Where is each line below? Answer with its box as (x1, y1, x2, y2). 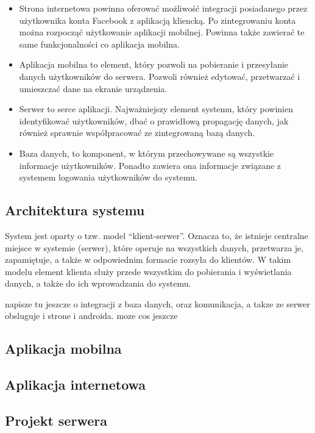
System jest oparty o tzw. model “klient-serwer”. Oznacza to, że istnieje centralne (5, 229, 308, 242)
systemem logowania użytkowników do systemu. (19, 171, 197, 184)
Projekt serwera (5, 411, 107, 430)
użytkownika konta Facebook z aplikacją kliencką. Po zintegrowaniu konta (19, 13, 296, 26)
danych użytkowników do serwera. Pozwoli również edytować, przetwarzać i (19, 70, 300, 82)
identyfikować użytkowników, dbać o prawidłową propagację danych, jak (19, 114, 289, 127)
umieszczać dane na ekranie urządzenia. (19, 82, 168, 95)
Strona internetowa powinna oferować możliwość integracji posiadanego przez (19, 2, 308, 14)
